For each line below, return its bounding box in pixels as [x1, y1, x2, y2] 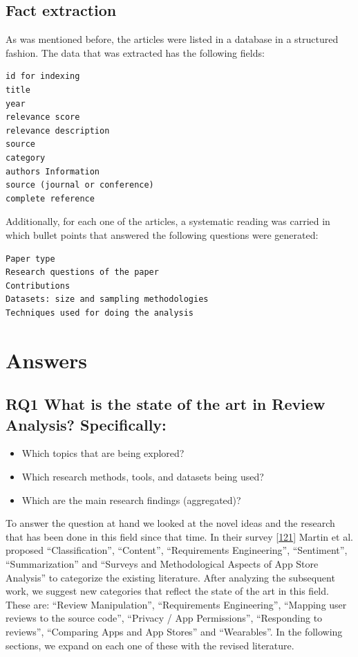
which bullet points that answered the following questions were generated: [6, 227, 319, 242]
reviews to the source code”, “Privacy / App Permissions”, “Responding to [6, 611, 323, 625]
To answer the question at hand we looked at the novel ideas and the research [6, 516, 335, 530]
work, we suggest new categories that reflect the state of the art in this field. [6, 584, 329, 598]
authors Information [6, 166, 100, 177]
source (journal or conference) [6, 180, 154, 190]
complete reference [6, 193, 95, 204]
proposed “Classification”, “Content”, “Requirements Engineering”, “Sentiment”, [6, 543, 348, 557]
